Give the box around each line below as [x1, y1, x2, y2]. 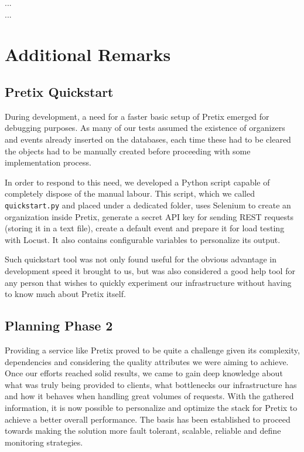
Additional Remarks [5, 42, 171, 66]
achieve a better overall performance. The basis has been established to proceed [5, 413, 291, 425]
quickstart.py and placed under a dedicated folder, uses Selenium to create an [5, 198, 291, 211]
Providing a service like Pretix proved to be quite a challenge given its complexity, [5, 343, 300, 356]
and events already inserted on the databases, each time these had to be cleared [5, 133, 291, 145]
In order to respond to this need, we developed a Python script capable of [5, 176, 270, 188]
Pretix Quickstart [5, 82, 114, 100]
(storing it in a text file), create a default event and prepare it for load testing [5, 222, 285, 234]
